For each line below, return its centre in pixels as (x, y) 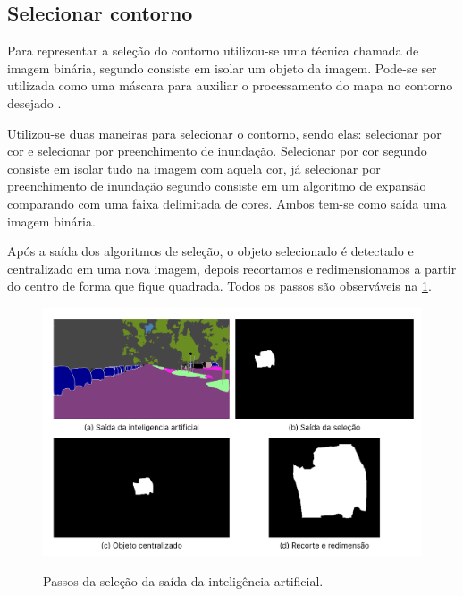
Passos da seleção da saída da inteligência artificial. (183, 580)
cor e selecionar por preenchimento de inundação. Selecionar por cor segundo (217, 151)
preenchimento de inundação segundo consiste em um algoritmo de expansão (217, 186)
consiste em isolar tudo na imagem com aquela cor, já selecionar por (194, 168)
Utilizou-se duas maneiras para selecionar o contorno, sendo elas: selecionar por (224, 133)
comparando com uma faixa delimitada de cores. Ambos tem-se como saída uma (227, 203)
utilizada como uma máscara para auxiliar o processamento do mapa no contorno (230, 85)
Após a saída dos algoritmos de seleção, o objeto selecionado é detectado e (210, 251)
